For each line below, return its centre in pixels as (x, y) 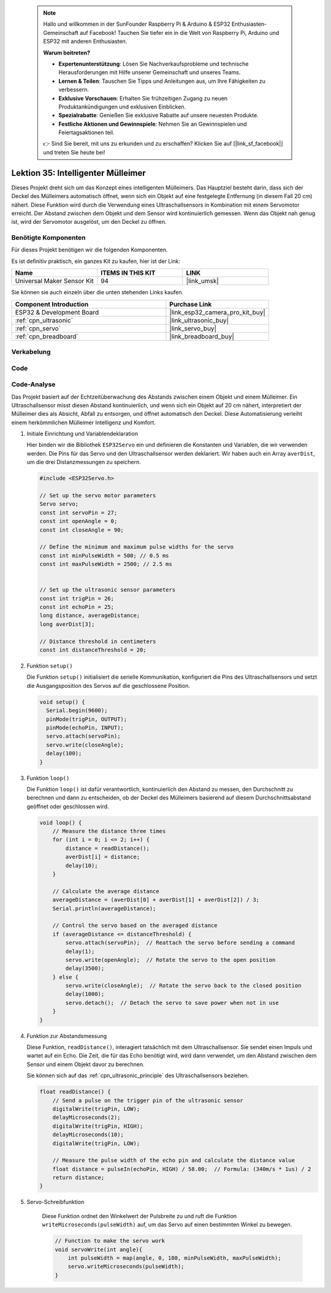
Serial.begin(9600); (77, 711)
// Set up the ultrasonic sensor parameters (108, 590)
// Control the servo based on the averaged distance (135, 925)
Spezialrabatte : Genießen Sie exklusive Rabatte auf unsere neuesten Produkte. (158, 115)
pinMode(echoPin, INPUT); (85, 727)
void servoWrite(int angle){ (99, 1249)
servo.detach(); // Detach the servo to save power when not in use (172, 1003)
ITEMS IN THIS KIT (128, 273)
